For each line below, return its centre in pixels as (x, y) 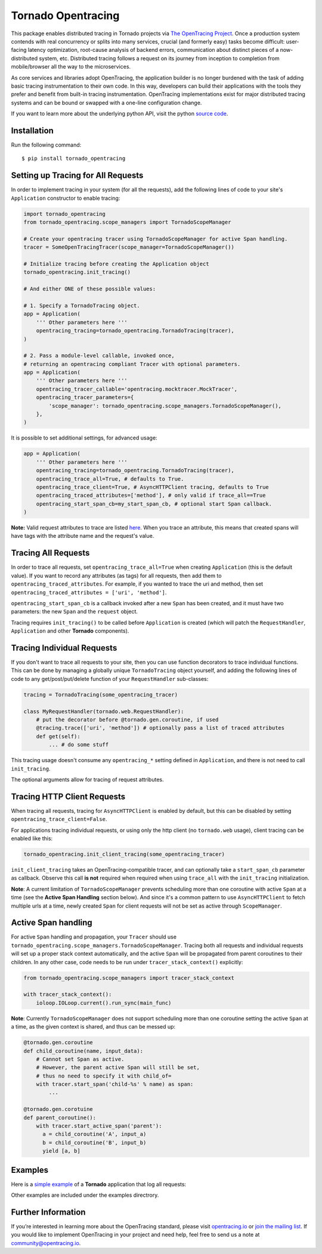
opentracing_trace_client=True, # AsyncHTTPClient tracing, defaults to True (153, 487)
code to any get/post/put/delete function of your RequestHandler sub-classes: (110, 679)
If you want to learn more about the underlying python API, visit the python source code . (120, 114)
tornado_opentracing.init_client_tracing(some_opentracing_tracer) (124, 854)
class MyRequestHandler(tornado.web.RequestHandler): (104, 711)
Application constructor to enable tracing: (66, 198)
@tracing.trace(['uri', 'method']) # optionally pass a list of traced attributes (160, 728)
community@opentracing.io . (46, 1243)
